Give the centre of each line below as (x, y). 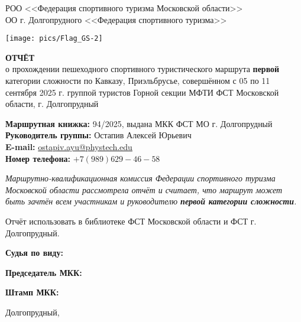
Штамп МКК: (32, 292)
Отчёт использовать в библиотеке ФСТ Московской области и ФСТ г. (131, 221)
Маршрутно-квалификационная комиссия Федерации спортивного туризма (140, 178)
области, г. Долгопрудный (52, 104)
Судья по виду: (34, 253)
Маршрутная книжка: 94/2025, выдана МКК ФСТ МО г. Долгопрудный (139, 123)
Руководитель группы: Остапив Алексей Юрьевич (98, 135)
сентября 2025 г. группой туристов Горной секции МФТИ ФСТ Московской (142, 92)
